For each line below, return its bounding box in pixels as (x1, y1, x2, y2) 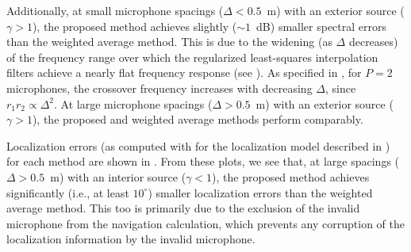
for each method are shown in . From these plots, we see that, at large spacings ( (6, 153, 400, 170)
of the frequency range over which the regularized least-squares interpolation (6, 48, 378, 65)
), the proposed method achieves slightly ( (32, 17, 237, 34)
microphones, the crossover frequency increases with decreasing (6, 79, 313, 96)
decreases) (348, 33, 398, 50)
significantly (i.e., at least (6, 184, 129, 200)
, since (325, 79, 356, 96)
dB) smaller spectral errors (256, 17, 387, 34)
